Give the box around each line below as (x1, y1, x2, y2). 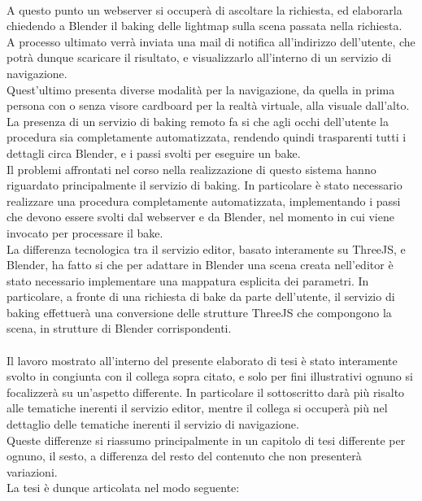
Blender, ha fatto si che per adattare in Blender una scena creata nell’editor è (7, 256, 394, 273)
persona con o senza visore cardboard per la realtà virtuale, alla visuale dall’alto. (7, 97, 410, 114)
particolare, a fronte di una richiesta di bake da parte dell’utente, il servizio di (7, 288, 395, 305)
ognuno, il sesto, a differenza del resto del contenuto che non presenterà (7, 447, 362, 464)
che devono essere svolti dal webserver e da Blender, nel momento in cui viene (7, 208, 394, 225)
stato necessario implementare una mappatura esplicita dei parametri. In (7, 272, 369, 289)
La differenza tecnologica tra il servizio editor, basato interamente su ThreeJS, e (7, 240, 406, 257)
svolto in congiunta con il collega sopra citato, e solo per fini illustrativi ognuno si (7, 368, 413, 385)
